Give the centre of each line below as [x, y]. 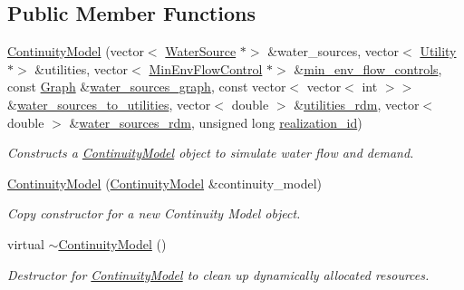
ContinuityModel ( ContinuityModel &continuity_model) [164, 183]
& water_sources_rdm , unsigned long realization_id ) [216, 122]
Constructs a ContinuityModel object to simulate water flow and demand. [211, 153]
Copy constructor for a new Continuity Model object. [154, 213]
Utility [438, 51]
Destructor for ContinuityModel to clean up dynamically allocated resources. [218, 274]
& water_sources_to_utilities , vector [109, 104]
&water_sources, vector [333, 51]
